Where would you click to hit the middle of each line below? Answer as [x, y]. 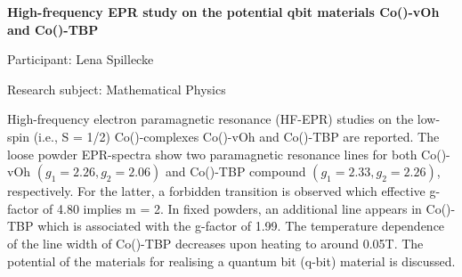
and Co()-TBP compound [235, 171]
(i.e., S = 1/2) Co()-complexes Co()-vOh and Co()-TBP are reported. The [236, 136]
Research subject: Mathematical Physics [117, 89]
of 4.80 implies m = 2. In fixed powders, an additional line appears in [232, 208]
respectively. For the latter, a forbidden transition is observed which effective [216, 191]
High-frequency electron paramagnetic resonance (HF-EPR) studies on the [211, 119]
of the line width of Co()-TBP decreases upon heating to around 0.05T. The [215, 243]
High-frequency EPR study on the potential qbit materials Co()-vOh [223, 12]
